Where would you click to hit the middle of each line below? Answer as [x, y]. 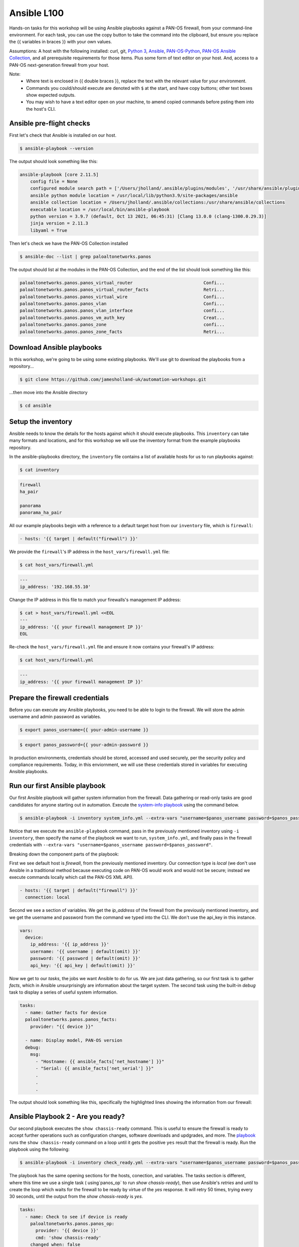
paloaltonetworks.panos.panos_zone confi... [122, 325]
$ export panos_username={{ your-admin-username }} [84, 730]
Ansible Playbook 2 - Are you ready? [67, 1117]
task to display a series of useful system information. [64, 992]
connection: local [47, 897]
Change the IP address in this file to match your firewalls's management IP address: [95, 600]
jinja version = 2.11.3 [59, 223]
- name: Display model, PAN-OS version [74, 1040]
